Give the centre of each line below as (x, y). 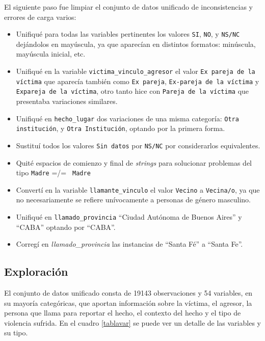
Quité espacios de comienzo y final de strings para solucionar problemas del (134, 162)
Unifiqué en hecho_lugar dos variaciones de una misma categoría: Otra (127, 118)
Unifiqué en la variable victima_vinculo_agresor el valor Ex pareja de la (136, 71)
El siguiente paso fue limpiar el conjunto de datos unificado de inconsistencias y (128, 7)
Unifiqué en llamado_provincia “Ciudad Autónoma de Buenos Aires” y (129, 217)
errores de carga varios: (40, 17)
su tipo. (16, 333)
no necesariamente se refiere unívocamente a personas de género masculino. (133, 200)
